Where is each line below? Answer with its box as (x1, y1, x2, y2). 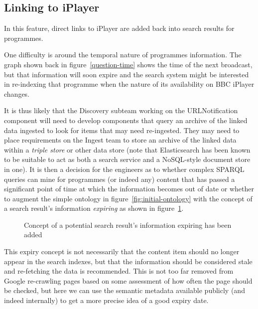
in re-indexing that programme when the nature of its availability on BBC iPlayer (4, 79, 255, 89)
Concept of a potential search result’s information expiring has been (24, 219, 232, 230)
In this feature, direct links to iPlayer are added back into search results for (4, 23, 235, 33)
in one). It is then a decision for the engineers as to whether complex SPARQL (4, 163, 245, 174)
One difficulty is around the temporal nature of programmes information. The (4, 49, 242, 60)
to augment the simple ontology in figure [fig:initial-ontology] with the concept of (4, 193, 253, 203)
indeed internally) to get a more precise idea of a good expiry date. (4, 295, 209, 306)
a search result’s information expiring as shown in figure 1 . (4, 203, 184, 213)
